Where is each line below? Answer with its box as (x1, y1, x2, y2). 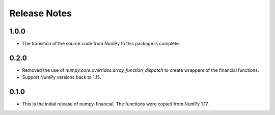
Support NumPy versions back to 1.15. (22, 74, 101, 80)
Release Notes (9, 8, 72, 19)
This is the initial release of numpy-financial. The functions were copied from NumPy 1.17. (22, 101, 209, 107)
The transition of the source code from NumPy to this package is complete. (22, 41, 180, 47)
